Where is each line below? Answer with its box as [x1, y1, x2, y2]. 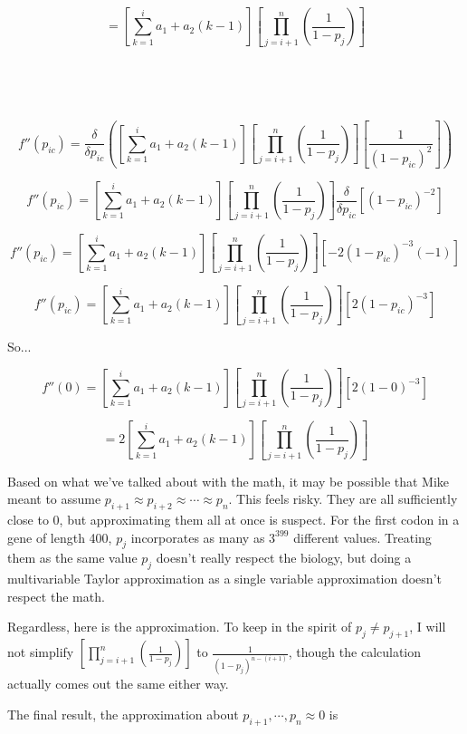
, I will [409, 617, 446, 636]
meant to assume [7, 489, 101, 508]
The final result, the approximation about [7, 704, 239, 723]
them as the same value [7, 548, 138, 567]
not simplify [7, 642, 74, 662]
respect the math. [7, 586, 105, 605]
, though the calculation [288, 642, 422, 662]
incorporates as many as [130, 527, 265, 546]
